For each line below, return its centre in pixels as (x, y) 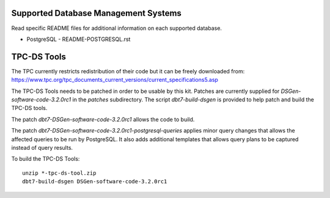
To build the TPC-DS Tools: (46, 159)
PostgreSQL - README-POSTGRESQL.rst (79, 39)
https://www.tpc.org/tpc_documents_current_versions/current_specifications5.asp (115, 80)
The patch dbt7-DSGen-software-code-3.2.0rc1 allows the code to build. (103, 119)
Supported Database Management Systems (96, 13)
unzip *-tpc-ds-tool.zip (59, 173)
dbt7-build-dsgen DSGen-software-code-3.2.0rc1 (95, 182)
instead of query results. (42, 147)
